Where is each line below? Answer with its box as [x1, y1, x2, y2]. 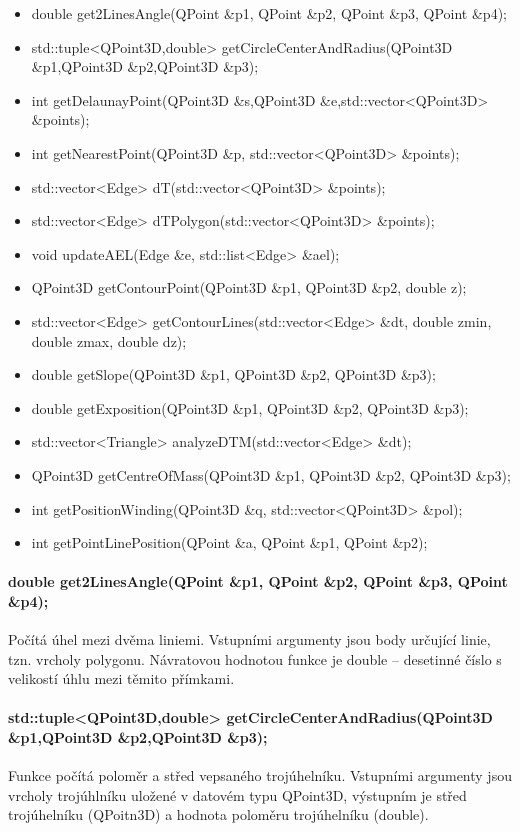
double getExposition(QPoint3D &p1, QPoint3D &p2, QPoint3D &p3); [31, 397, 469, 418]
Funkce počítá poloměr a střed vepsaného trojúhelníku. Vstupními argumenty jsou [8, 765, 512, 786]
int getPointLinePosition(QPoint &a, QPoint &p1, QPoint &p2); [31, 532, 428, 553]
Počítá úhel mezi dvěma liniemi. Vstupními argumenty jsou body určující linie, [8, 629, 491, 650]
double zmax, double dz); [31, 330, 187, 351]
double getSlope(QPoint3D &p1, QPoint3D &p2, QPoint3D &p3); [31, 364, 436, 385]
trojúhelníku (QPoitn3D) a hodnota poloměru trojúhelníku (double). [8, 804, 429, 825]
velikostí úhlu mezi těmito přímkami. [8, 668, 235, 689]
